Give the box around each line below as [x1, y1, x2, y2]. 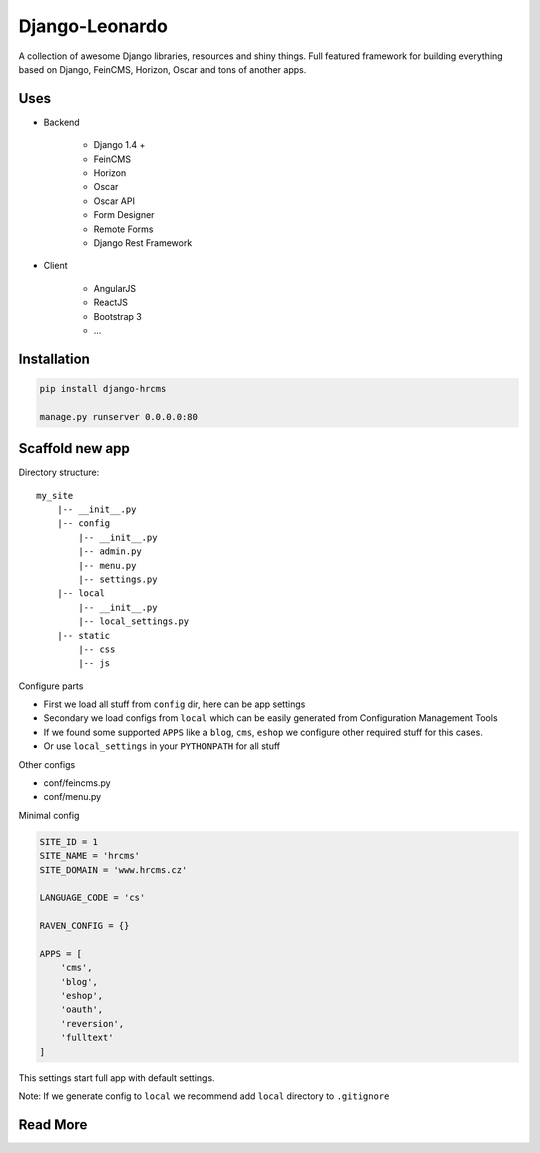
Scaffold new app [18, 440, 130, 457]
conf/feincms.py [43, 777, 111, 789]
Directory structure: [18, 466, 100, 479]
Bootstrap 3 [93, 310, 142, 322]
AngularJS [93, 282, 137, 294]
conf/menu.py [43, 791, 102, 803]
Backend [43, 116, 80, 128]
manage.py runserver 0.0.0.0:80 [39, 411, 199, 422]
